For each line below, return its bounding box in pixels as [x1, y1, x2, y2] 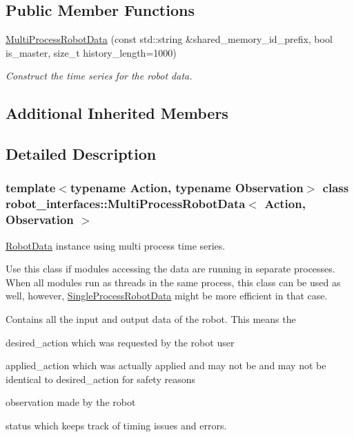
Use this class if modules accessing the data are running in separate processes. [6, 261, 335, 276]
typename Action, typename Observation [70, 179, 304, 196]
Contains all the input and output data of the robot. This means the [6, 311, 296, 326]
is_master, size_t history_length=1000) [6, 45, 177, 59]
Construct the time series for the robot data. [6, 68, 193, 83]
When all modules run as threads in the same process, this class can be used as [6, 275, 341, 289]
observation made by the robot [6, 395, 136, 409]
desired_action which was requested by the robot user [6, 335, 235, 349]
